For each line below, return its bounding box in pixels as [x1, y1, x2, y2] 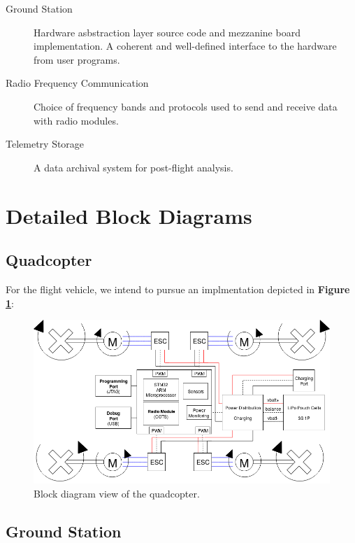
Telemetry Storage [6, 136, 85, 151]
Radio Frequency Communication [6, 76, 149, 90]
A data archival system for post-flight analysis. [34, 160, 233, 174]
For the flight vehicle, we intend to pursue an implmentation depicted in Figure [6, 281, 350, 296]
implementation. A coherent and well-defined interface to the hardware [34, 38, 337, 53]
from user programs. [34, 52, 120, 66]
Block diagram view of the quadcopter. [34, 486, 200, 500]
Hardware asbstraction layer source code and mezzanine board [34, 24, 300, 39]
